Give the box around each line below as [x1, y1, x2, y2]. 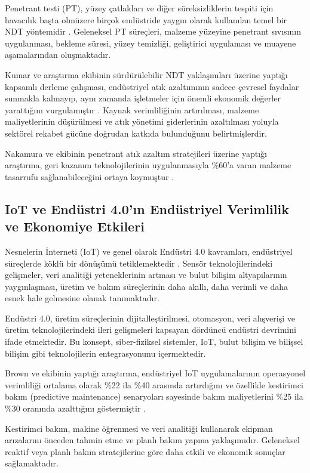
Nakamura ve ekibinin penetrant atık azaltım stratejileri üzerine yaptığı [5, 147, 267, 159]
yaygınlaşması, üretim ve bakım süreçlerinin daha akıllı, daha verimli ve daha [5, 280, 288, 292]
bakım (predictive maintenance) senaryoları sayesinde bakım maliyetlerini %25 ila [5, 390, 303, 403]
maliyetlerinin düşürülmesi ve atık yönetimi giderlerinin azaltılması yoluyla [5, 115, 279, 128]
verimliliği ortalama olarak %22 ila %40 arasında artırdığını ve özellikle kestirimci [5, 378, 303, 391]
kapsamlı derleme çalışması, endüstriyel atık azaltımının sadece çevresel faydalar [5, 80, 299, 92]
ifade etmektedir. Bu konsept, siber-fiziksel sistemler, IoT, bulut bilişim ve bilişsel [5, 335, 303, 348]
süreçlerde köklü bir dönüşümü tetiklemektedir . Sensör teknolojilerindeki [5, 256, 273, 269]
